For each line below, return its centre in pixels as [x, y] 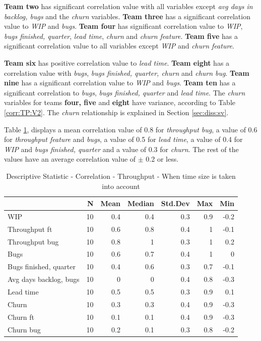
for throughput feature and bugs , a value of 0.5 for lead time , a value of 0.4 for [123, 139]
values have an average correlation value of [70, 159]
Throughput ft [30, 229]
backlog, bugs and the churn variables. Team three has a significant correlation [127, 16]
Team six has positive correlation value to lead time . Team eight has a [117, 62]
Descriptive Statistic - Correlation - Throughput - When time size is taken [121, 176]
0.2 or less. [162, 159]
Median [141, 203]
